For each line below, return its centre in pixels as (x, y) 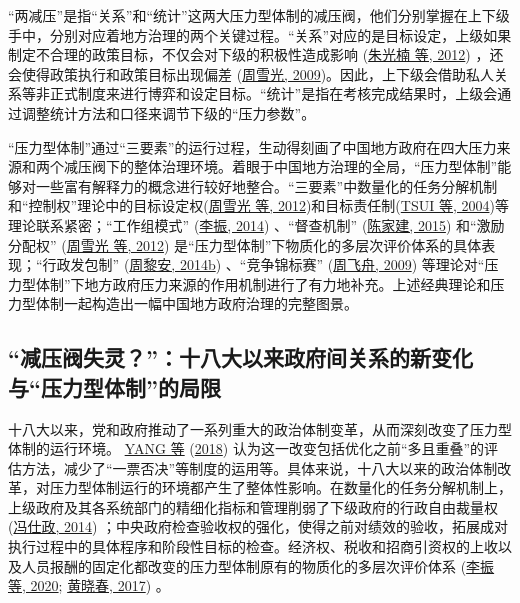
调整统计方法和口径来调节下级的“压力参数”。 (168, 112)
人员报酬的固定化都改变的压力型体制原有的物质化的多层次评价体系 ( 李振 (258, 565)
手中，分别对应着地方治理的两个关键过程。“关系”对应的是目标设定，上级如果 (260, 34)
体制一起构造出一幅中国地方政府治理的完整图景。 (196, 303)
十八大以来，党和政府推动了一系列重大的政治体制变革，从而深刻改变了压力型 (260, 428)
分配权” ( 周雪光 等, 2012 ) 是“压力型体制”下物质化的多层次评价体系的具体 (245, 244)
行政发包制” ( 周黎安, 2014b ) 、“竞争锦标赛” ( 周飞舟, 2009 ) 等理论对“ (263, 264)
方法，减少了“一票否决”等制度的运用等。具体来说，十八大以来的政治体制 (259, 467)
